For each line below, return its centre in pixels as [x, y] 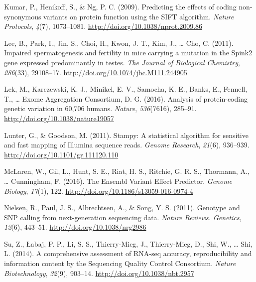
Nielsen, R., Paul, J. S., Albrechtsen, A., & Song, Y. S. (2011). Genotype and [122, 208]
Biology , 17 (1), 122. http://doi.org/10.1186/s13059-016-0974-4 [99, 191]
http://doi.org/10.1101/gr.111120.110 [61, 154]
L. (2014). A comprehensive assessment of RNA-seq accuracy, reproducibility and [128, 253]
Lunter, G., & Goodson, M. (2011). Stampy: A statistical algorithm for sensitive [126, 135]
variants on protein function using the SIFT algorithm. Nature [139, 16]
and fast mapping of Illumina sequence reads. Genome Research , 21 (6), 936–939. [127, 145]
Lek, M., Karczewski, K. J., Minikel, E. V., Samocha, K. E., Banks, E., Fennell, [126, 89]
